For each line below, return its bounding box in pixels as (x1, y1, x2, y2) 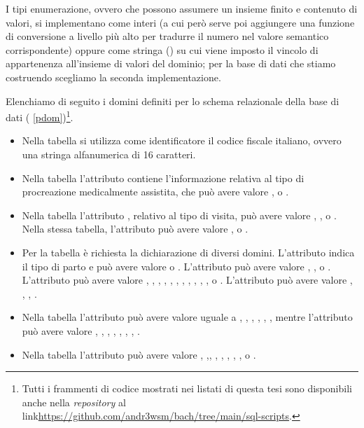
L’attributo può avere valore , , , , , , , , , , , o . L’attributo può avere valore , (22, 272, 353, 287)
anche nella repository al (22, 394, 126, 409)
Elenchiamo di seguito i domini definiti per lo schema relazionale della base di (6, 93, 339, 108)
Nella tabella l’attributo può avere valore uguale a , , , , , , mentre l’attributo (22, 310, 353, 324)
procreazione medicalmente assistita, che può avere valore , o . (22, 184, 289, 199)
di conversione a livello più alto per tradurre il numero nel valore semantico (6, 29, 329, 43)
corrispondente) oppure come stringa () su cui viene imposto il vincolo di (6, 42, 318, 57)
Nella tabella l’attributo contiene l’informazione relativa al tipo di (22, 170, 304, 185)
